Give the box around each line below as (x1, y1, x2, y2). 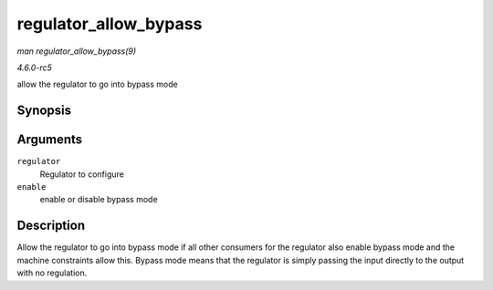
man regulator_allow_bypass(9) (16, 46, 137, 57)
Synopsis (16, 103, 72, 119)
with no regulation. (16, 267, 88, 278)
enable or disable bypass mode (39, 194, 159, 205)
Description (16, 218, 86, 233)
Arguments (16, 132, 83, 148)
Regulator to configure (39, 169, 125, 180)
